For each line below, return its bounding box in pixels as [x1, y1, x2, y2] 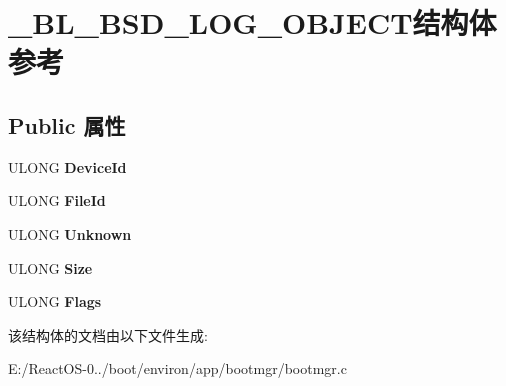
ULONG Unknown [8, 223, 132, 244]
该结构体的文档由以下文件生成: [8, 324, 208, 345]
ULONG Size [8, 257, 93, 278]
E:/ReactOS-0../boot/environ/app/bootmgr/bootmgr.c [8, 358, 347, 379]
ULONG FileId [8, 190, 106, 211]
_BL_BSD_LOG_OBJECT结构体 [8, 2, 497, 43]
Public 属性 [8, 109, 126, 140]
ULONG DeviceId [8, 156, 127, 177]
